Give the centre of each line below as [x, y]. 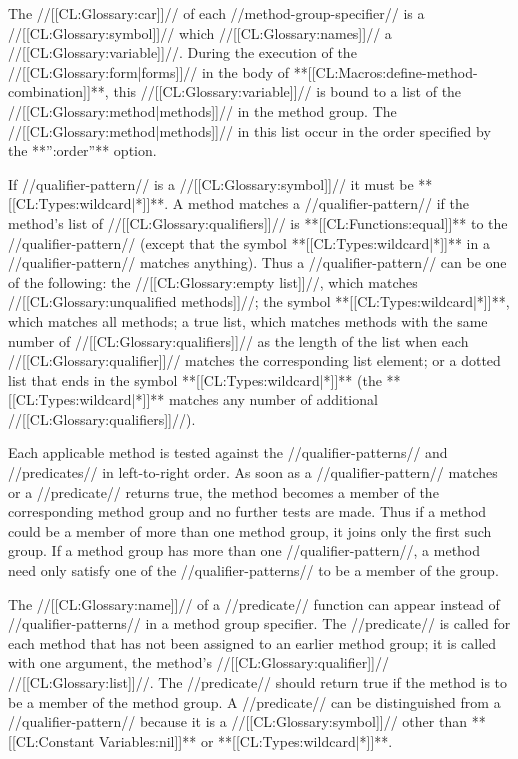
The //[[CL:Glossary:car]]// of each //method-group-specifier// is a [216, 13]
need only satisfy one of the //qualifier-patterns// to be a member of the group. [253, 570]
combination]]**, [58, 91]
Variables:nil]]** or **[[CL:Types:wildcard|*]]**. [245, 740]
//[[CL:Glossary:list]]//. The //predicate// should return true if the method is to [258, 682]
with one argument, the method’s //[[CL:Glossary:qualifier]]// [199, 662]
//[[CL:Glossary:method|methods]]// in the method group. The [202, 110]
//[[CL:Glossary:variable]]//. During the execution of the [182, 52]
